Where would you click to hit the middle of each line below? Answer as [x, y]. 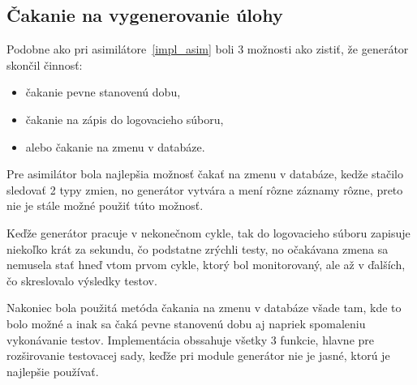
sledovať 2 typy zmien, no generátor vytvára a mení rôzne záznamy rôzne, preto [205, 189]
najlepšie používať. [53, 371]
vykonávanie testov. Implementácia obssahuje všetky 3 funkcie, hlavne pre [190, 339]
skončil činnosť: [45, 64]
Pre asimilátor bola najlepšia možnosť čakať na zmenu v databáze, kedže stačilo [205, 174]
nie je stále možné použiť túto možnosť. [105, 205]
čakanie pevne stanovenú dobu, [103, 92]
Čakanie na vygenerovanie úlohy [145, 15]
